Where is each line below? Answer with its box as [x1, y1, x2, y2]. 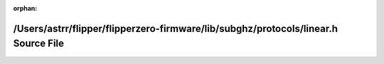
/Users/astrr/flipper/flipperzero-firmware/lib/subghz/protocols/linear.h [13, 22, 338, 35]
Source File [13, 38, 64, 50]
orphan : [13, 4, 38, 12]
